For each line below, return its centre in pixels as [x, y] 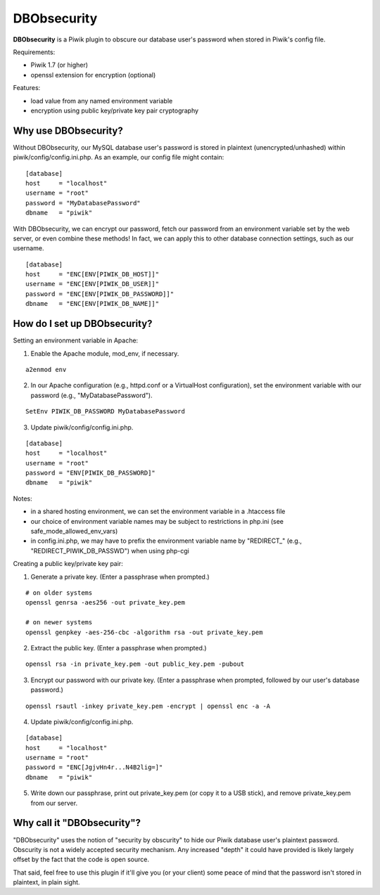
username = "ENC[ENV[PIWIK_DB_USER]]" [93, 284]
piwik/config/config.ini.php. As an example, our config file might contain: [119, 157]
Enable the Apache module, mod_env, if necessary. [105, 353]
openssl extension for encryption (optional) [93, 75]
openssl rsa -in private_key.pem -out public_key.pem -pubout [135, 664]
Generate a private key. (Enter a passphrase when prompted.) [120, 577]
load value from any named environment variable [102, 101]
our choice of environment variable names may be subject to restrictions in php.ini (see [157, 521]
